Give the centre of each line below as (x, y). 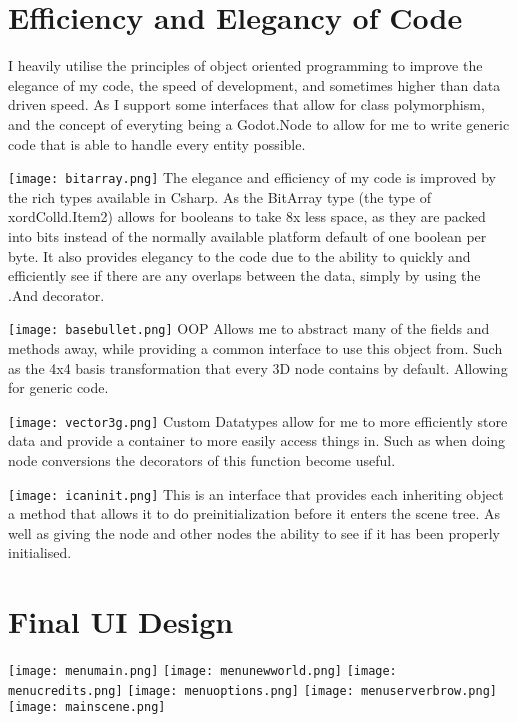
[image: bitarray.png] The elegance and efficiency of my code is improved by (252, 177)
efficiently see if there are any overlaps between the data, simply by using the (244, 275)
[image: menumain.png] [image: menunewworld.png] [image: (202, 671)
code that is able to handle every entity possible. (157, 143)
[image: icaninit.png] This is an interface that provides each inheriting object (256, 493)
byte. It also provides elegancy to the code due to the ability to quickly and (239, 255)
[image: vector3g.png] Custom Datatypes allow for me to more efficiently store (258, 420)
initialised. (40, 552)
